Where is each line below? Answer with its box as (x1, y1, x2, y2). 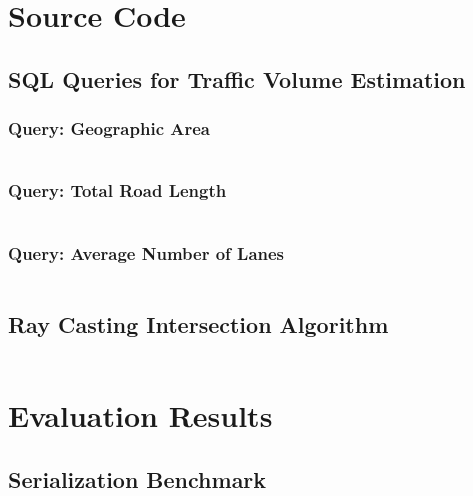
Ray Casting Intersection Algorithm (8, 309, 389, 340)
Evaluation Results (8, 395, 273, 436)
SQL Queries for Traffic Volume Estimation (8, 63, 466, 94)
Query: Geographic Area (8, 116, 210, 141)
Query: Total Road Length (8, 178, 227, 203)
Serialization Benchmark (8, 463, 267, 494)
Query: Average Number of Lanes (8, 240, 285, 265)
